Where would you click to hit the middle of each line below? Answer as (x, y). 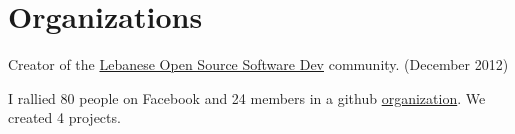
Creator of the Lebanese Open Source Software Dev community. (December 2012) (258, 64)
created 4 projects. (64, 117)
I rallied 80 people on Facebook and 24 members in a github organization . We (247, 97)
